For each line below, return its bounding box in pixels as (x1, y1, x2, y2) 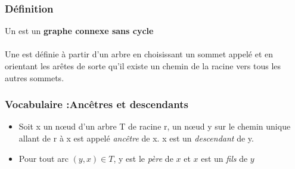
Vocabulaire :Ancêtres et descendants (5, 97, 188, 112)
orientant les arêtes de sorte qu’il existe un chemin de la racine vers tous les (5, 60, 281, 72)
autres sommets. (5, 71, 64, 84)
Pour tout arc (18, 152, 69, 164)
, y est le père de (113, 152, 173, 164)
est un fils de (201, 152, 248, 164)
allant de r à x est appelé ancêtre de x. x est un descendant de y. (18, 132, 254, 144)
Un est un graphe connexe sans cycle (5, 24, 154, 37)
